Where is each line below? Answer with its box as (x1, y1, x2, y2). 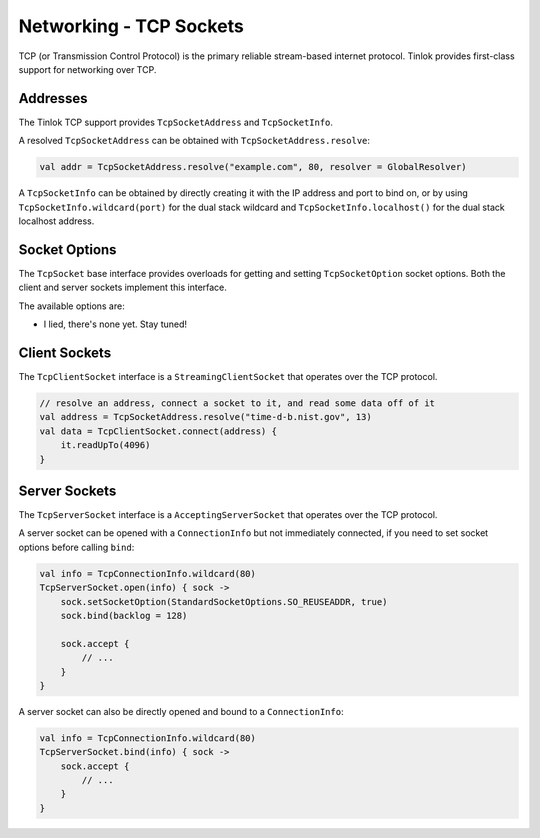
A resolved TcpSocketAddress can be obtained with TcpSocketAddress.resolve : (18, 135, 370, 147)
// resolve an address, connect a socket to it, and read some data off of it (39, 397, 435, 409)
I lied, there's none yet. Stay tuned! (43, 318, 188, 330)
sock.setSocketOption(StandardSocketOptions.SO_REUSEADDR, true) (60, 596, 388, 607)
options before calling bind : (18, 541, 135, 553)
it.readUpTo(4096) (60, 440, 151, 451)
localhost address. (18, 215, 95, 227)
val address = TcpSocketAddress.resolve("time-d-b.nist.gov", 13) (39, 411, 372, 423)
